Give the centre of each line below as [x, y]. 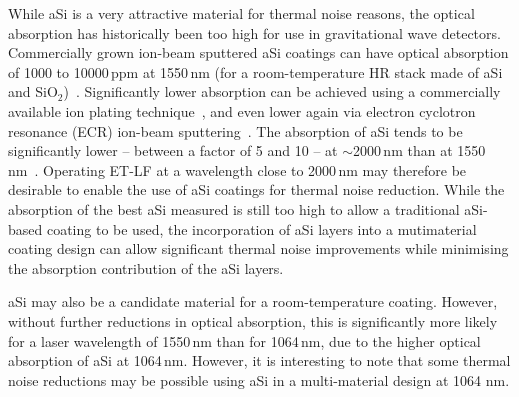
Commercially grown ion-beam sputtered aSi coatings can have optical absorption [258, 52]
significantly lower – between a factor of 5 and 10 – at [173, 150]
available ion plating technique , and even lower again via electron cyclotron [242, 110]
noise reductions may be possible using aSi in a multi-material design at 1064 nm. [259, 379]
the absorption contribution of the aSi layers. [146, 267]
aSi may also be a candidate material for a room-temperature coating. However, [253, 301]
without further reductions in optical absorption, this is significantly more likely [253, 320]
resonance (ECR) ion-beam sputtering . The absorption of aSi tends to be [235, 130]
